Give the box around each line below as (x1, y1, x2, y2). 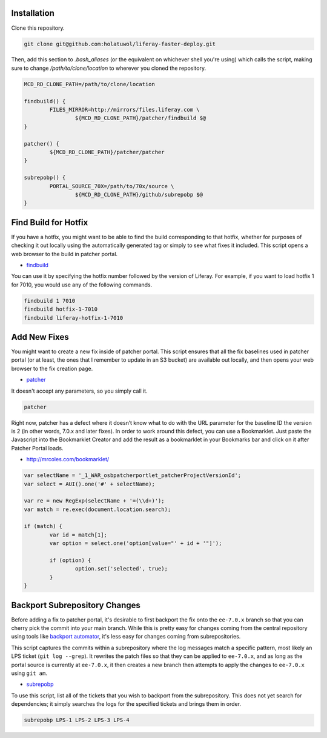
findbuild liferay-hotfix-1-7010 (24, 314, 124, 321)
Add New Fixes (11, 331, 69, 342)
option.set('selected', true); (74, 565, 168, 572)
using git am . (11, 669, 48, 677)
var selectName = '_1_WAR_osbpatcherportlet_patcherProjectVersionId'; (24, 472, 242, 479)
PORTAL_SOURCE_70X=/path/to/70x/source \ (49, 183, 174, 189)
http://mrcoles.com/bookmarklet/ (26, 456, 110, 463)
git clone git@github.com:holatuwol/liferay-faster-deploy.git (24, 40, 216, 47)
